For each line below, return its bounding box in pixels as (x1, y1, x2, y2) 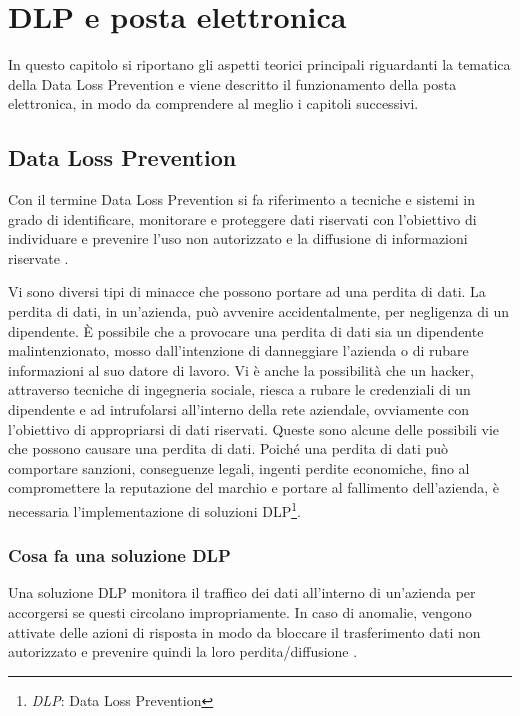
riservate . (8, 247, 69, 268)
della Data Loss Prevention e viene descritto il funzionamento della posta (8, 73, 457, 94)
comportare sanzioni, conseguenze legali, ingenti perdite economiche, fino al (8, 457, 470, 478)
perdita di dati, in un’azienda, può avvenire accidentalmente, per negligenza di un (8, 301, 510, 322)
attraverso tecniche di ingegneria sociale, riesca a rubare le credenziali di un (8, 379, 471, 400)
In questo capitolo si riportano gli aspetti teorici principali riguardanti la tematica (8, 54, 511, 75)
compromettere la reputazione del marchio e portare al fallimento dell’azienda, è (8, 477, 499, 498)
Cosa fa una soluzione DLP (8, 543, 231, 568)
